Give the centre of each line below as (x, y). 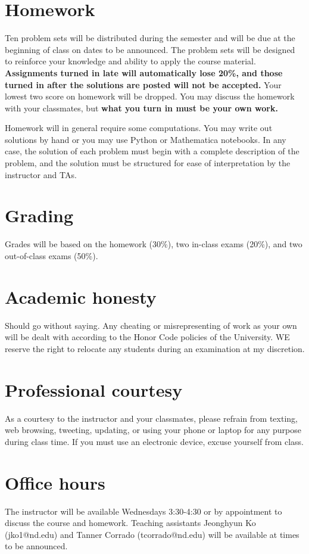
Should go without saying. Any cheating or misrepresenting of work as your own (151, 325)
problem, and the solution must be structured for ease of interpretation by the (148, 163)
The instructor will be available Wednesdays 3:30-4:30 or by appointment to (143, 511)
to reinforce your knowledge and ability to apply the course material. (130, 61)
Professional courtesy (94, 389)
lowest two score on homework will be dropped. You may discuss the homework (150, 96)
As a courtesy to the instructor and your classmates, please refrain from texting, (151, 418)
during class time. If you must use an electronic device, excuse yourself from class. (154, 441)
